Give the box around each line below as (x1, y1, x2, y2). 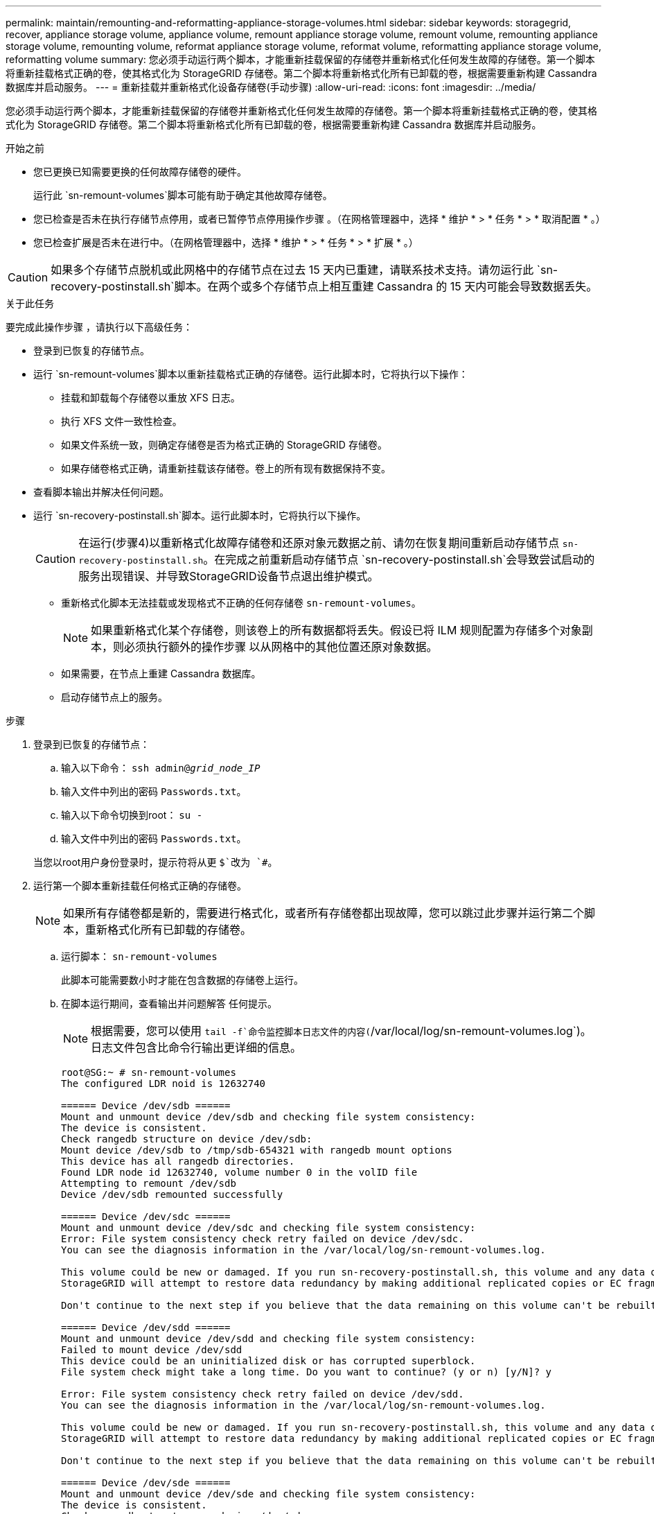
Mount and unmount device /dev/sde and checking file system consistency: (61, 1488, 476, 1499)
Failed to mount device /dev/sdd (61, 1344, 242, 1355)
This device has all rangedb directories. (61, 1156, 295, 1167)
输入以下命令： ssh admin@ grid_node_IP (61, 762, 260, 774)
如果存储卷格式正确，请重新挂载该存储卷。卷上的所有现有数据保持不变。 (61, 462, 391, 474)
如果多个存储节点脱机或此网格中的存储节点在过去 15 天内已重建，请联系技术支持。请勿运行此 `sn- (51, 263, 558, 277)
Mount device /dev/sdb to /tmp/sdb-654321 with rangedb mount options (61, 1145, 452, 1156)
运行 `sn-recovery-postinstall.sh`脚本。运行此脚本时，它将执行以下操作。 (33, 510, 366, 521)
